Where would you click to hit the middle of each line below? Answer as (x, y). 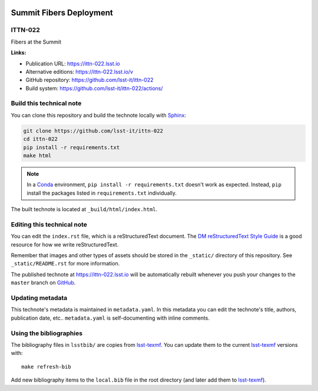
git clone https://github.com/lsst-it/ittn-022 (93, 131)
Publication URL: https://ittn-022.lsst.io (73, 63)
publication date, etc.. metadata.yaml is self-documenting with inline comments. (110, 318)
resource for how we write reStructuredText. (65, 244)
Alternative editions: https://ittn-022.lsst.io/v (79, 71)
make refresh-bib (46, 367)
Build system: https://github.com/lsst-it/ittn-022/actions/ (94, 88)
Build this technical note (46, 103)
